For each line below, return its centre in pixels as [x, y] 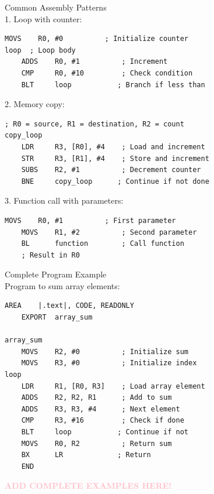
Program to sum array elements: [62, 285]
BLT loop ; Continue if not [105, 432]
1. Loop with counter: [43, 18]
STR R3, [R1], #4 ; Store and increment [115, 158]
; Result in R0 [50, 255]
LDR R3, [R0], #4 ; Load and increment [113, 147]
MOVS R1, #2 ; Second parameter [109, 232]
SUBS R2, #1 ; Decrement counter [111, 170]
